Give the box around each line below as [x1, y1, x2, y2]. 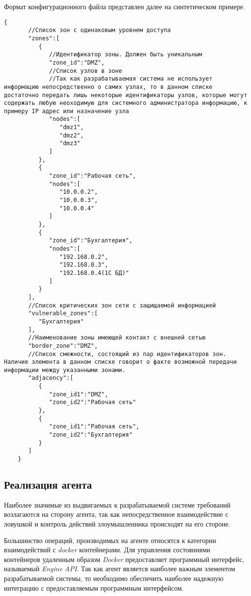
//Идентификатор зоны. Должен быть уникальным [49, 51, 202, 58]
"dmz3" [59, 140, 81, 147]
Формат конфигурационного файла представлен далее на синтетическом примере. [4, 1, 245, 11]
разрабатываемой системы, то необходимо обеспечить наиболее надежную [4, 573, 224, 583]
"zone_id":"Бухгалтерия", [49, 237, 133, 244]
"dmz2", [59, 132, 84, 139]
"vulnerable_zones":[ [28, 310, 98, 317]
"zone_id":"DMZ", [49, 59, 105, 66]
